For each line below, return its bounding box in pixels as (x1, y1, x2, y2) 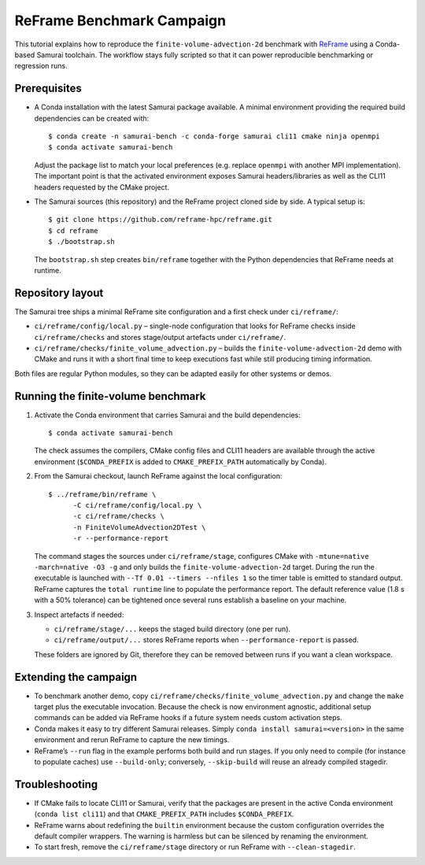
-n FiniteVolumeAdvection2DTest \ (72, 523, 206, 531)
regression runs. (14, 61, 68, 71)
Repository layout (14, 286, 104, 299)
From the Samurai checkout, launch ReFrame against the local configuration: (34, 471, 283, 481)
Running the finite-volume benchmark (14, 390, 206, 403)
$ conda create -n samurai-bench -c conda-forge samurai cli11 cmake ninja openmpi (48, 132, 381, 141)
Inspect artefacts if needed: (34, 610, 124, 619)
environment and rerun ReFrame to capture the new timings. (34, 735, 230, 745)
